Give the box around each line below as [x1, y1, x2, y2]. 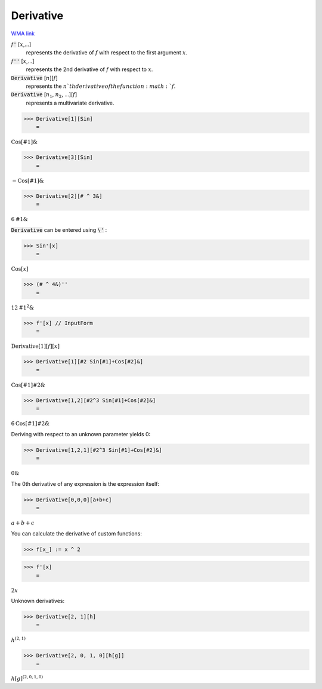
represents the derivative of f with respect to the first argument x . [26, 49, 188, 56]
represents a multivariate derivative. [26, 99, 114, 106]
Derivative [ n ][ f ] [11, 74, 58, 81]
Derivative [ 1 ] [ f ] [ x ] [11, 343, 60, 350]
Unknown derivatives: [11, 598, 65, 605]
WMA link [11, 30, 35, 37]
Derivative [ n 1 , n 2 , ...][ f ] [11, 91, 78, 100]
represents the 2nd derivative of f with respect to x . [26, 66, 153, 73]
